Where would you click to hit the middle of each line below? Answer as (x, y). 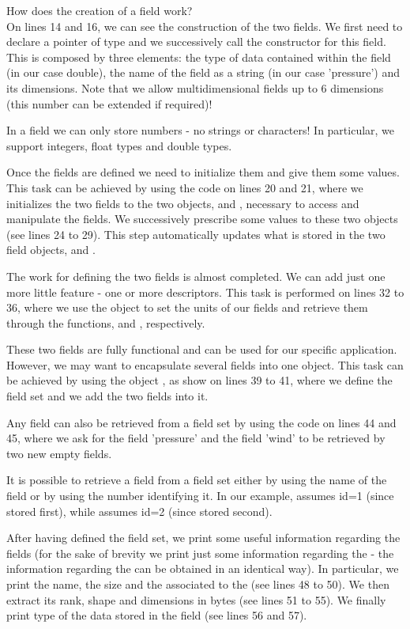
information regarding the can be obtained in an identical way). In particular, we (203, 568)
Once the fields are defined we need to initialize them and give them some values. (203, 172)
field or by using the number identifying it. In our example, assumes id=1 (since (200, 496)
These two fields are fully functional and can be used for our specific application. (202, 349)
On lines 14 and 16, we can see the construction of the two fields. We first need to (205, 26)
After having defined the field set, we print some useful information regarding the (203, 538)
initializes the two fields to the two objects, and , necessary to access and (183, 203)
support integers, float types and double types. (119, 145)
